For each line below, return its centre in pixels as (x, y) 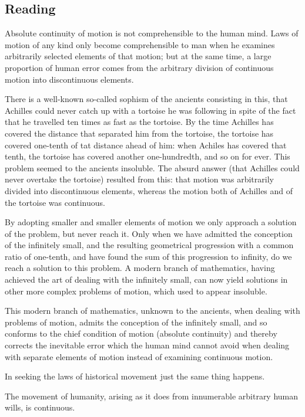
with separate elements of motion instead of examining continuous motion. (139, 356)
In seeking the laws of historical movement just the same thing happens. (135, 376)
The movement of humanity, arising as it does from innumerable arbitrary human (152, 396)
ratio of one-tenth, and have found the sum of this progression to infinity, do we (148, 256)
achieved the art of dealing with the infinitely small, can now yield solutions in (146, 279)
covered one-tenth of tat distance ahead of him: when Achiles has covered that (146, 145)
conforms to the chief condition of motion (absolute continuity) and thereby (141, 333)
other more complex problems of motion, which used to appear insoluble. (136, 291)
